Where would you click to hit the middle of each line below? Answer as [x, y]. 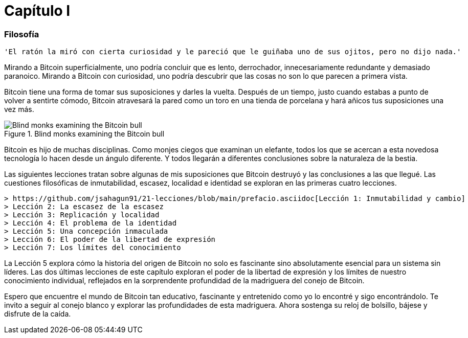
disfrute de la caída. [38, 314]
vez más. [19, 109]
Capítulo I [37, 11]
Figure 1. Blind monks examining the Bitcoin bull [84, 134]
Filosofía [22, 34]
